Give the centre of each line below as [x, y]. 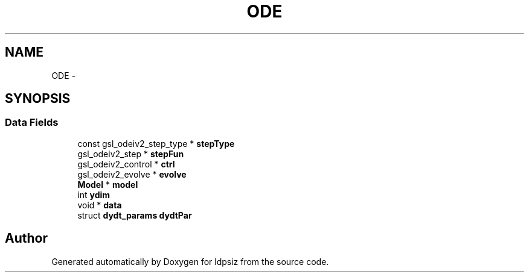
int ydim [94, 195]
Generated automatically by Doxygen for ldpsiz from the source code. [190, 261]
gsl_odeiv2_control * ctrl [126, 164]
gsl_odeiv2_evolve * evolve [132, 174]
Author [26, 238]
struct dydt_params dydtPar [135, 215]
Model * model [108, 184]
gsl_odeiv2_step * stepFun [131, 154]
